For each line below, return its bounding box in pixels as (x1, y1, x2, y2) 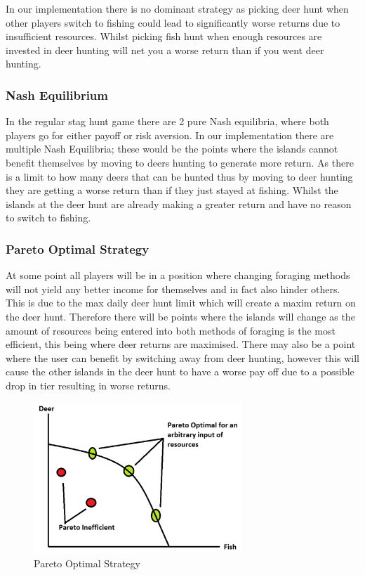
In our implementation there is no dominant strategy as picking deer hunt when (6, 1, 349, 15)
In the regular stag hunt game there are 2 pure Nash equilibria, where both (6, 114, 329, 129)
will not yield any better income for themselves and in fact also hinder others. (6, 281, 340, 296)
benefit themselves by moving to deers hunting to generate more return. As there (6, 155, 354, 169)
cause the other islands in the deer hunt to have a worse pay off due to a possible (6, 364, 354, 379)
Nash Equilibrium (6, 86, 108, 103)
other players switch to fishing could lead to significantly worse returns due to (6, 15, 340, 30)
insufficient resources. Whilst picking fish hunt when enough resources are (6, 29, 322, 44)
